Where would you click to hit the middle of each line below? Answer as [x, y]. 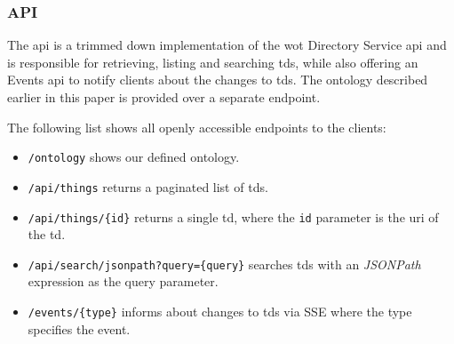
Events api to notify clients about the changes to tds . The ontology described [218, 80]
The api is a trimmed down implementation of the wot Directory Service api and [227, 45]
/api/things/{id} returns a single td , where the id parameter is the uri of [233, 216]
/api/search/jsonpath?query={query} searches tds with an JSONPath [224, 264]
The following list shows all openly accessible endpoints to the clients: [197, 127]
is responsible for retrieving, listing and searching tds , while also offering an [213, 62]
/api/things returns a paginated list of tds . [148, 186]
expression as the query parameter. [123, 281]
